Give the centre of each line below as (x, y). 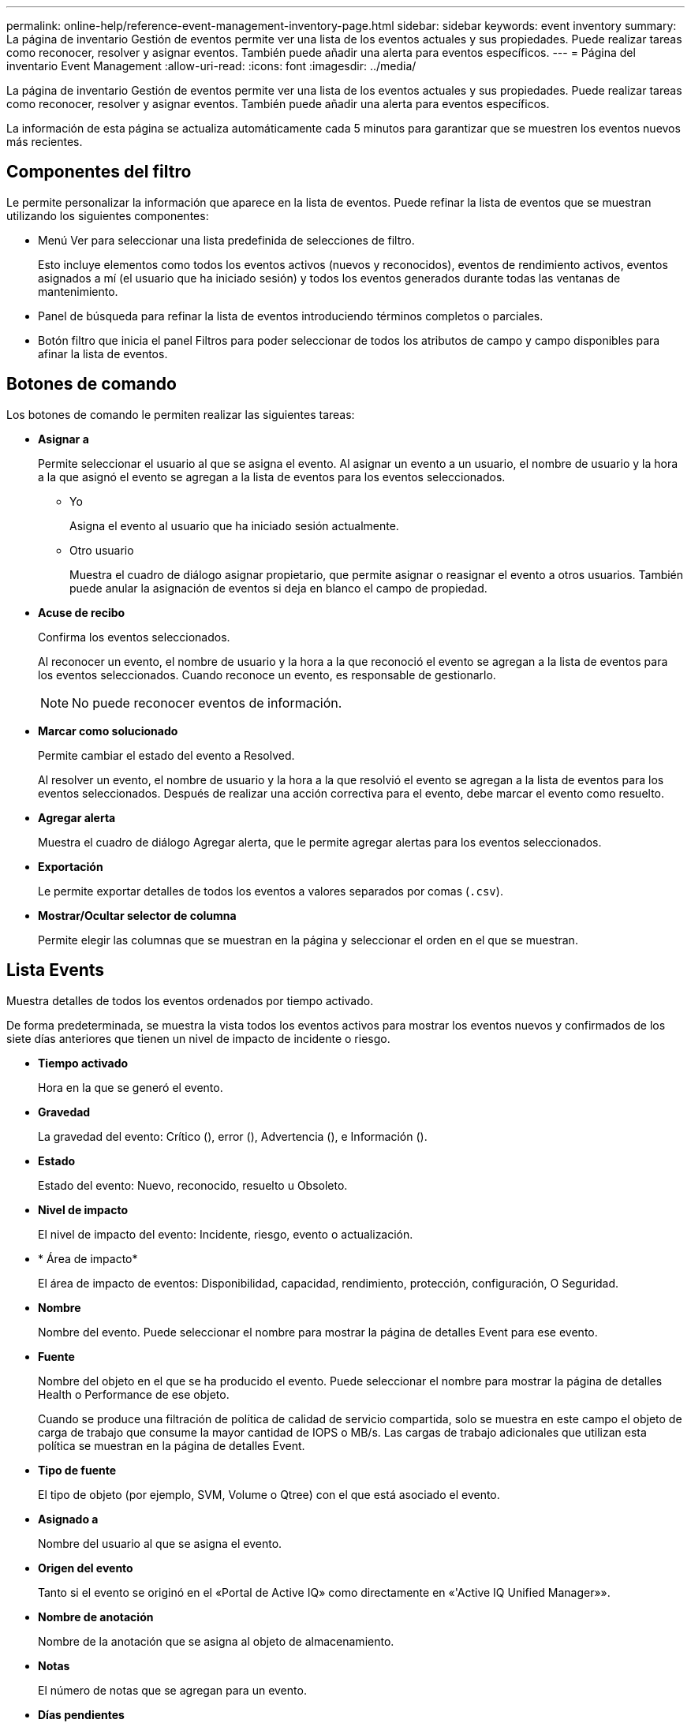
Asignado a (68, 1519)
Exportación (71, 866)
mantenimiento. (78, 291)
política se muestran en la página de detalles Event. (172, 1445)
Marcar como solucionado (108, 731)
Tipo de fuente (77, 1470)
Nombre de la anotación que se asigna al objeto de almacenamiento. (216, 1641)
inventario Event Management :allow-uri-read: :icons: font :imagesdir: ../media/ (211, 66)
